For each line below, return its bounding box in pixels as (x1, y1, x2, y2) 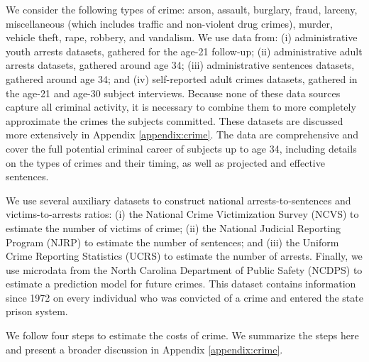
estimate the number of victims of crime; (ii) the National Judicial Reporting (6, 220, 341, 235)
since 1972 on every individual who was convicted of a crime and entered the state (6, 290, 363, 305)
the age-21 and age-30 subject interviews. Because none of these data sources (6, 85, 341, 100)
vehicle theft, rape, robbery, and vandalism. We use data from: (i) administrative (6, 30, 358, 45)
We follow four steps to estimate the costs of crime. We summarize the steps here (6, 328, 359, 343)
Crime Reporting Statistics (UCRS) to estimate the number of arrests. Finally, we (6, 248, 363, 263)
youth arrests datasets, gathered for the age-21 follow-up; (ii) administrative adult (6, 43, 363, 58)
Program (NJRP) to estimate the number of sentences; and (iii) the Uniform (6, 234, 339, 249)
